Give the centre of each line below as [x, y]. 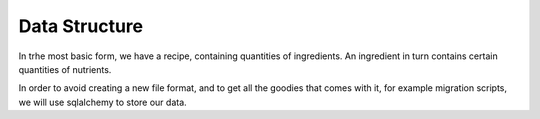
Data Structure [81, 26]
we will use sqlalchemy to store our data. [102, 102]
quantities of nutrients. [65, 69]
